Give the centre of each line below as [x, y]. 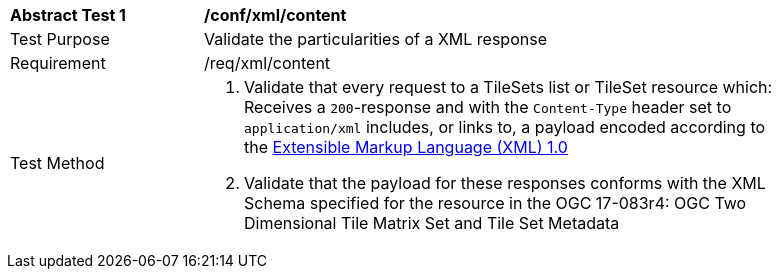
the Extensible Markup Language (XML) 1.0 [406, 147]
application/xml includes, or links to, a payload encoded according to [505, 127]
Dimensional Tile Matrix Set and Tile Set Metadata [432, 223]
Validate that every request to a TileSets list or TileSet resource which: [508, 87]
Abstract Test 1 [68, 15]
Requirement [58, 63]
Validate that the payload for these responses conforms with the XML [505, 183]
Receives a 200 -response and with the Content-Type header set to [488, 107]
